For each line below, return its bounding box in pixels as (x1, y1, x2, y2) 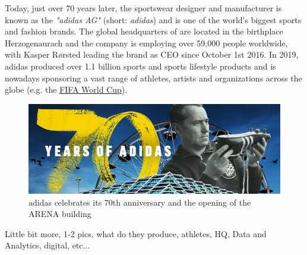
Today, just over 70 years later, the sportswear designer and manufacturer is (5, 2, 282, 14)
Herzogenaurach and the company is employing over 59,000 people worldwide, (5, 36, 288, 49)
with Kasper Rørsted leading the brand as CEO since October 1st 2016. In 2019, (5, 48, 299, 61)
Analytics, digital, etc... (5, 239, 90, 251)
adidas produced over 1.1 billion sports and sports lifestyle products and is (5, 59, 276, 72)
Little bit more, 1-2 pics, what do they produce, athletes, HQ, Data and (5, 227, 267, 240)
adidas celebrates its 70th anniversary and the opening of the (29, 196, 251, 208)
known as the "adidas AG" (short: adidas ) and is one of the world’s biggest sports (5, 13, 302, 26)
